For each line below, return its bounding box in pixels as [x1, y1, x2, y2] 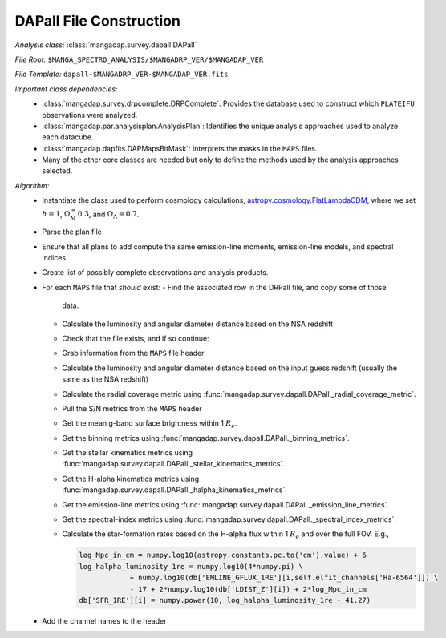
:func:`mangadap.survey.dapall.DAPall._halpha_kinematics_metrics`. [62, 485, 288, 495]
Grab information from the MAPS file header [62, 349, 205, 358]
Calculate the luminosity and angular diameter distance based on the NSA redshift [62, 319, 333, 329]
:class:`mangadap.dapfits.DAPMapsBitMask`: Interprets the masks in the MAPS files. [42, 143, 318, 153]
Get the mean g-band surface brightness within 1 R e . [62, 418, 237, 430]
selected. [42, 166, 73, 176]
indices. [42, 253, 68, 262]
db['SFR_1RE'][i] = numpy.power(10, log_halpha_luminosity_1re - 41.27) [79, 596, 371, 604]
